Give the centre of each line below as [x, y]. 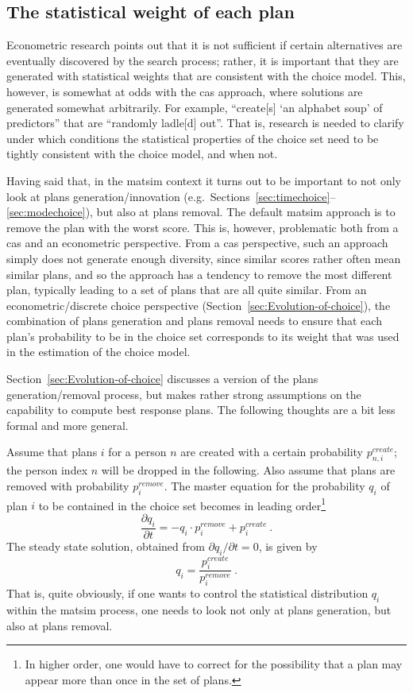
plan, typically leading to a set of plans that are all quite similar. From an [187, 290]
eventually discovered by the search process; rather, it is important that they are [203, 60]
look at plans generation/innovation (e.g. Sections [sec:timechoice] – [171, 196]
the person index [47, 470]
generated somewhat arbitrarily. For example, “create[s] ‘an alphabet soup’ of [195, 107]
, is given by [288, 546]
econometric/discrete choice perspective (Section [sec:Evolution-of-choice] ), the [199, 305]
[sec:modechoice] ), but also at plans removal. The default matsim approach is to [201, 212]
